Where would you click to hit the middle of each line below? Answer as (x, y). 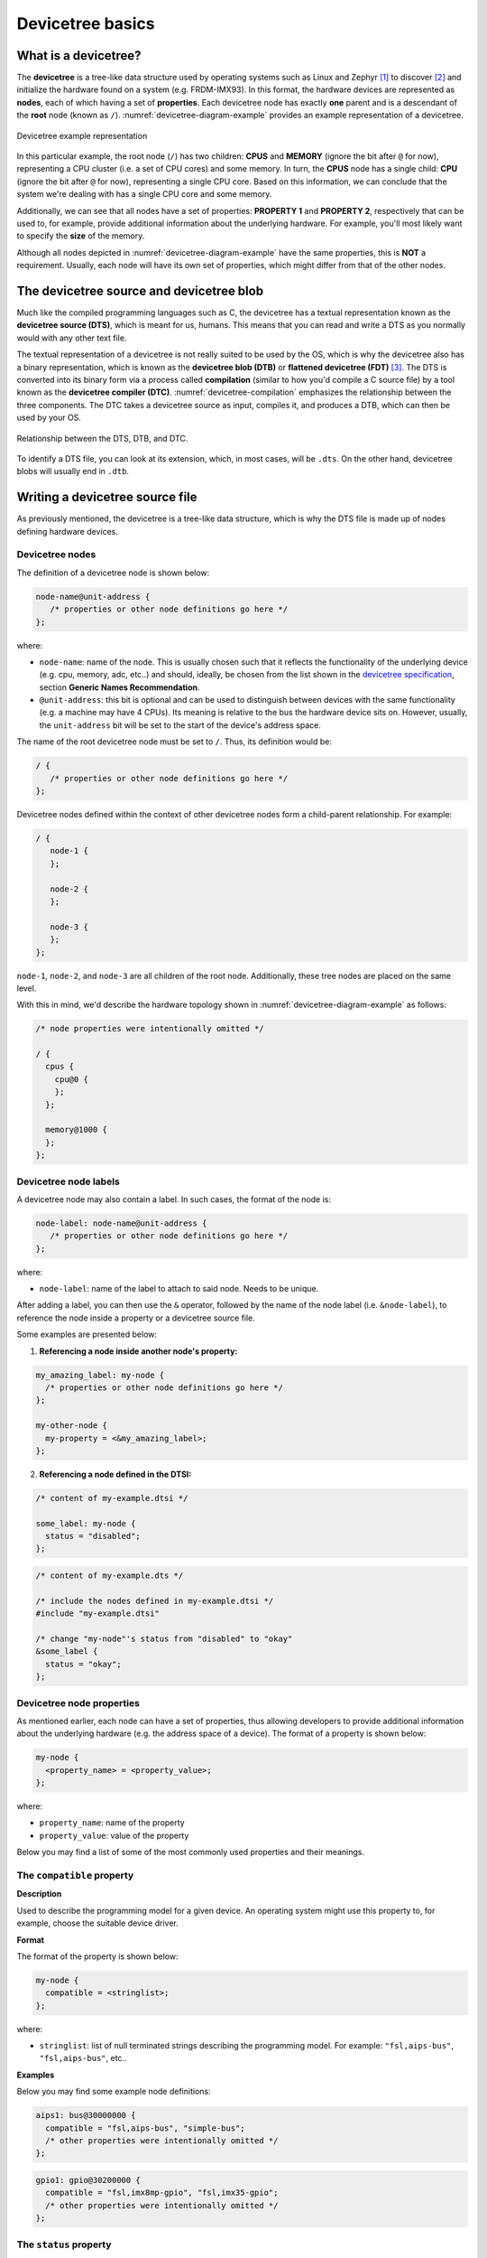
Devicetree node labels (69, 1181)
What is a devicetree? (79, 56)
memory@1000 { (77, 1130)
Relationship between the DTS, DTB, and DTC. (102, 438)
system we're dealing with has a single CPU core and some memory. (144, 194)
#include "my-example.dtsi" (97, 1614)
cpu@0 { (72, 1079)
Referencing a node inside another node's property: (138, 1351)
